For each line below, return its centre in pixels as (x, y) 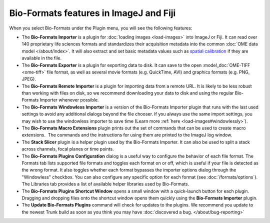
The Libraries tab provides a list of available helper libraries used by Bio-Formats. (105, 184)
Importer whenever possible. (69, 100)
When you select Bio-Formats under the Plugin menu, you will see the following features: (101, 28)
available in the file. (42, 58)
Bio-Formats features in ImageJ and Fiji (92, 13)
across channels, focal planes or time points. (68, 149)
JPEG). (29, 79)
